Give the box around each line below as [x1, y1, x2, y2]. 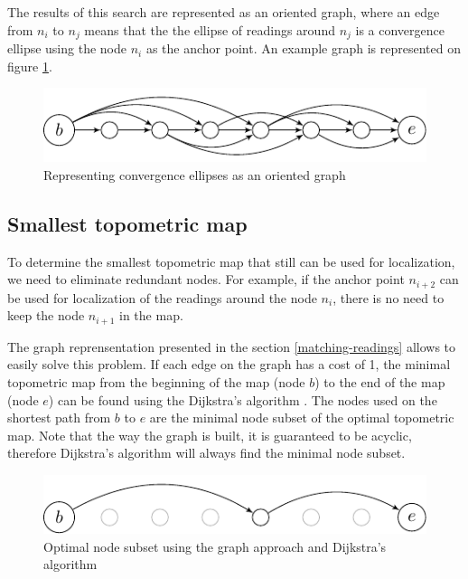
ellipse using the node [7, 39, 126, 58]
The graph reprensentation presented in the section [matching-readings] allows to [7, 337, 456, 356]
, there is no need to [332, 288, 445, 307]
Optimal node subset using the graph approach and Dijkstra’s [43, 536, 387, 555]
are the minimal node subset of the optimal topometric [149, 408, 454, 427]
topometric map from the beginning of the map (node [7, 373, 305, 392]
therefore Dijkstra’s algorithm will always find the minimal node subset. [7, 443, 406, 462]
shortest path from [7, 408, 111, 427]
